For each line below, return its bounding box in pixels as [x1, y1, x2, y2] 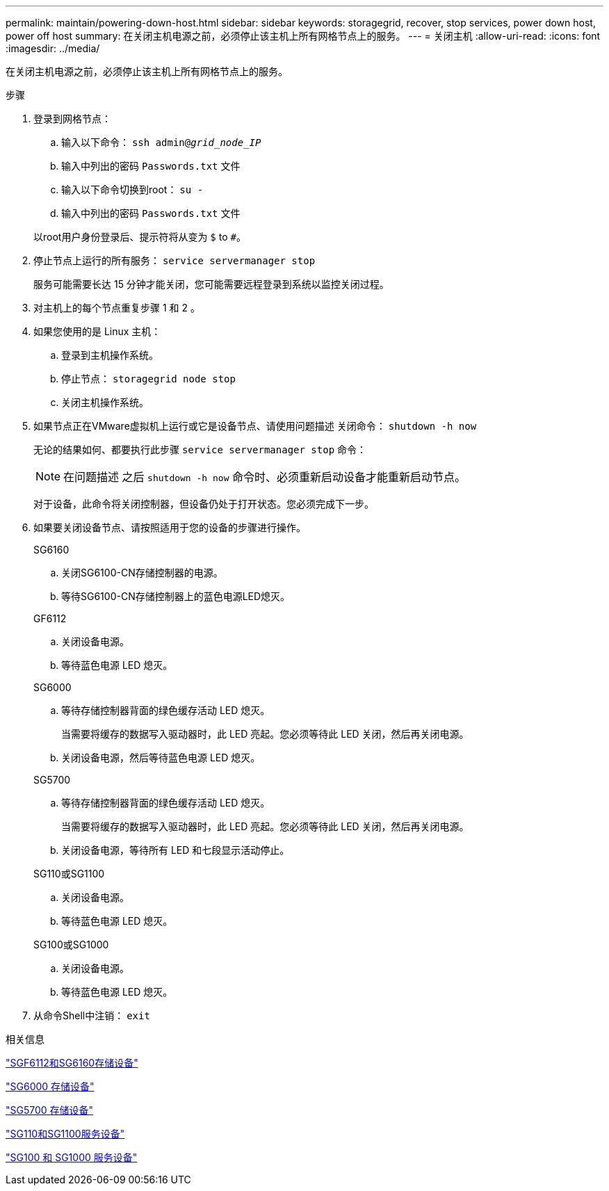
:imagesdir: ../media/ [6, 42, 100, 54]
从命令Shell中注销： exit [33, 1010, 150, 1021]
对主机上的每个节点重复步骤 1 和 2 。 [33, 302, 200, 314]
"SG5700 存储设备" [6, 1104, 94, 1116]
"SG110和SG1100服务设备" [6, 1128, 125, 1140]
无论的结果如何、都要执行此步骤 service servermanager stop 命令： [33, 444, 367, 455]
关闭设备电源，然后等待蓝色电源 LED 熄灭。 [61, 752, 261, 763]
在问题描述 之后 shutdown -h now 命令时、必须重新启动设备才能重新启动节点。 [63, 470, 466, 484]
